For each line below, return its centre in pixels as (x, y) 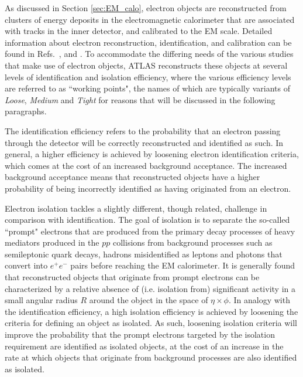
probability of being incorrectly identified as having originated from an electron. (148, 188)
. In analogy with (259, 300)
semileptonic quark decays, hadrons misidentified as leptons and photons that (144, 254)
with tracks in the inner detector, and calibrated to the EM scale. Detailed (139, 31)
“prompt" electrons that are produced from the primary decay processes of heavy (150, 231)
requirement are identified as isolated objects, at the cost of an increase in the (144, 346)
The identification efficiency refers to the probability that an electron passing (143, 130)
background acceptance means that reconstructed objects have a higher (132, 177)
